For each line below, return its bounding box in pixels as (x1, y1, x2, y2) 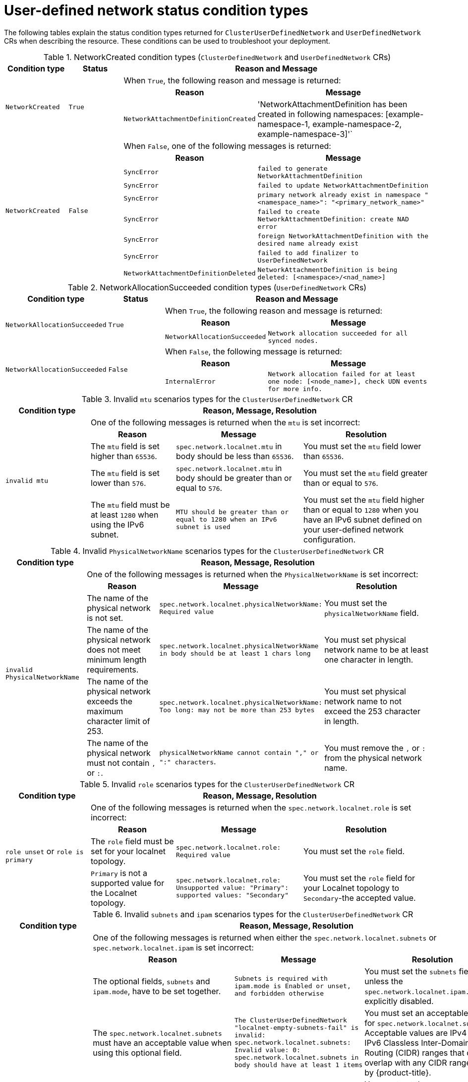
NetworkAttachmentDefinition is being (257, 266, 398, 273)
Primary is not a (91, 868, 147, 878)
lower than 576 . (91, 477, 146, 488)
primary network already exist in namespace (257, 191, 421, 199)
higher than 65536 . (91, 451, 157, 461)
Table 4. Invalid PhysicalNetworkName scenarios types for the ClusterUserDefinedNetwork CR (50, 545, 384, 556)
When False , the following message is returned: (165, 346, 342, 356)
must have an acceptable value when (93, 1037, 232, 1048)
